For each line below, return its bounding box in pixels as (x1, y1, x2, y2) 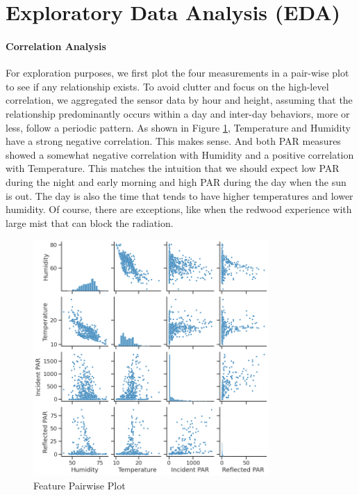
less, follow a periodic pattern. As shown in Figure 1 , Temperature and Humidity (6, 120, 351, 134)
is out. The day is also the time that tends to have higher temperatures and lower (6, 188, 353, 203)
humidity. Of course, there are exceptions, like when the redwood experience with (6, 202, 352, 217)
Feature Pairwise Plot (33, 478, 126, 493)
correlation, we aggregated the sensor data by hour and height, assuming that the (6, 93, 353, 107)
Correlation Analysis (6, 38, 106, 53)
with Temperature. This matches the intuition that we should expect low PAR (6, 161, 340, 175)
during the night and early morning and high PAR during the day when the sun (6, 174, 347, 189)
